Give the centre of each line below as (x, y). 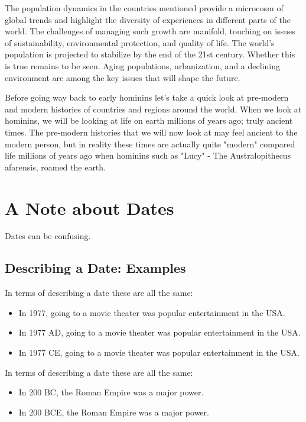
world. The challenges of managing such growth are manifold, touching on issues (150, 31)
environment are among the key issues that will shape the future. (123, 77)
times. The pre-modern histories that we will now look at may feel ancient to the (151, 132)
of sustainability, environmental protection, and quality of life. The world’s (140, 42)
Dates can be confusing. (48, 236)
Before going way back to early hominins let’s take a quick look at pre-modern (147, 97)
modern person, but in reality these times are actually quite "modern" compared (150, 144)
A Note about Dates (89, 207)
